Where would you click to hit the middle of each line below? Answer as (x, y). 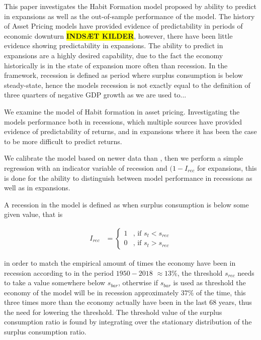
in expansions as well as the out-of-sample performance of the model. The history (129, 16)
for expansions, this (227, 167)
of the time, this (221, 292)
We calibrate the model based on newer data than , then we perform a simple (124, 158)
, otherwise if (138, 282)
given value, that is (33, 214)
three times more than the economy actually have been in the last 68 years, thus (128, 302)
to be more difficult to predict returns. (63, 141)
